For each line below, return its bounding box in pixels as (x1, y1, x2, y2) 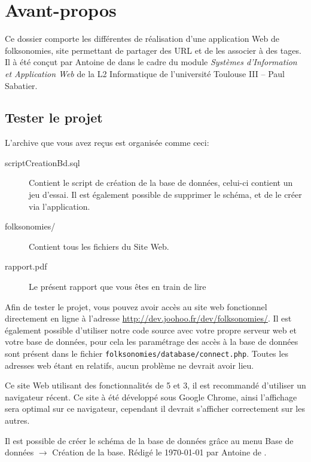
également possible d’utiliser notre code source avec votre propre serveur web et (5, 323, 297, 336)
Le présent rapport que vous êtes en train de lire (29, 280, 206, 293)
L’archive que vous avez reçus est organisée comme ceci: (5, 136, 209, 149)
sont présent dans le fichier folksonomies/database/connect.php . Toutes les (5, 347, 288, 360)
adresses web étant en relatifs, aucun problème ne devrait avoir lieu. (5, 359, 254, 371)
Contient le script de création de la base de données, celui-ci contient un (29, 176, 293, 189)
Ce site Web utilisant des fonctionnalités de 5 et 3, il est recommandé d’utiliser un (5, 379, 306, 391)
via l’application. (29, 200, 90, 212)
